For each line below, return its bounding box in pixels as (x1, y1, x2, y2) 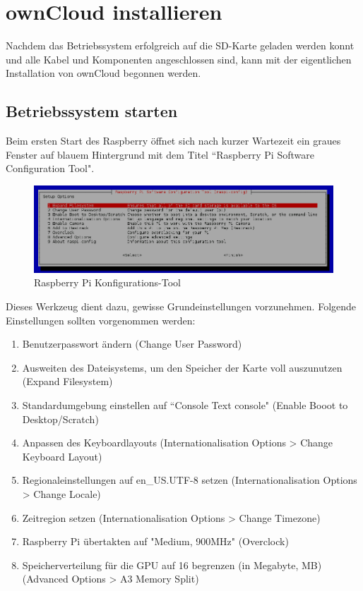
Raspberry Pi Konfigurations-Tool (34, 275, 181, 290)
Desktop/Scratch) (22, 411, 99, 426)
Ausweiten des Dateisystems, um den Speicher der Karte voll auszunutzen (22, 360, 343, 374)
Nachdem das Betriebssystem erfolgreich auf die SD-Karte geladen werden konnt (6, 38, 355, 53)
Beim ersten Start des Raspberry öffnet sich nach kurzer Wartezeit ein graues (6, 133, 341, 148)
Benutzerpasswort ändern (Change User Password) (22, 336, 242, 351)
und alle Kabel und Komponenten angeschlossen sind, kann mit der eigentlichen (6, 51, 352, 66)
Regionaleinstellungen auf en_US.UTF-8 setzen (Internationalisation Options (22, 473, 357, 487)
